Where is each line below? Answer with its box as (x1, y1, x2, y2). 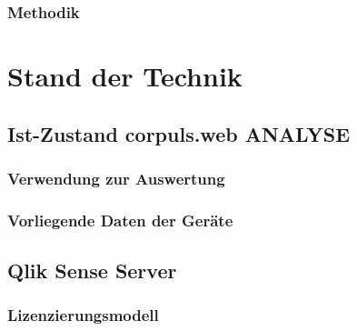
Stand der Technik (7, 57, 243, 95)
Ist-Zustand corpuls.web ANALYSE (7, 119, 351, 147)
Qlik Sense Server (7, 256, 177, 285)
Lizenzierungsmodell (7, 304, 159, 326)
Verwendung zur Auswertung (7, 166, 225, 189)
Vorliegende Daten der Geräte (7, 208, 233, 231)
